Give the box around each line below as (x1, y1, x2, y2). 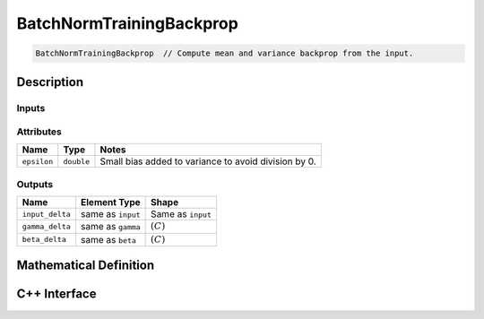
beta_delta (22, 235, 67, 245)
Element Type (81, 196, 141, 209)
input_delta (22, 209, 71, 219)
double (63, 157, 90, 166)
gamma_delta (22, 221, 71, 231)
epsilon (22, 157, 54, 166)
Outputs (16, 177, 54, 190)
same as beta (81, 233, 136, 246)
